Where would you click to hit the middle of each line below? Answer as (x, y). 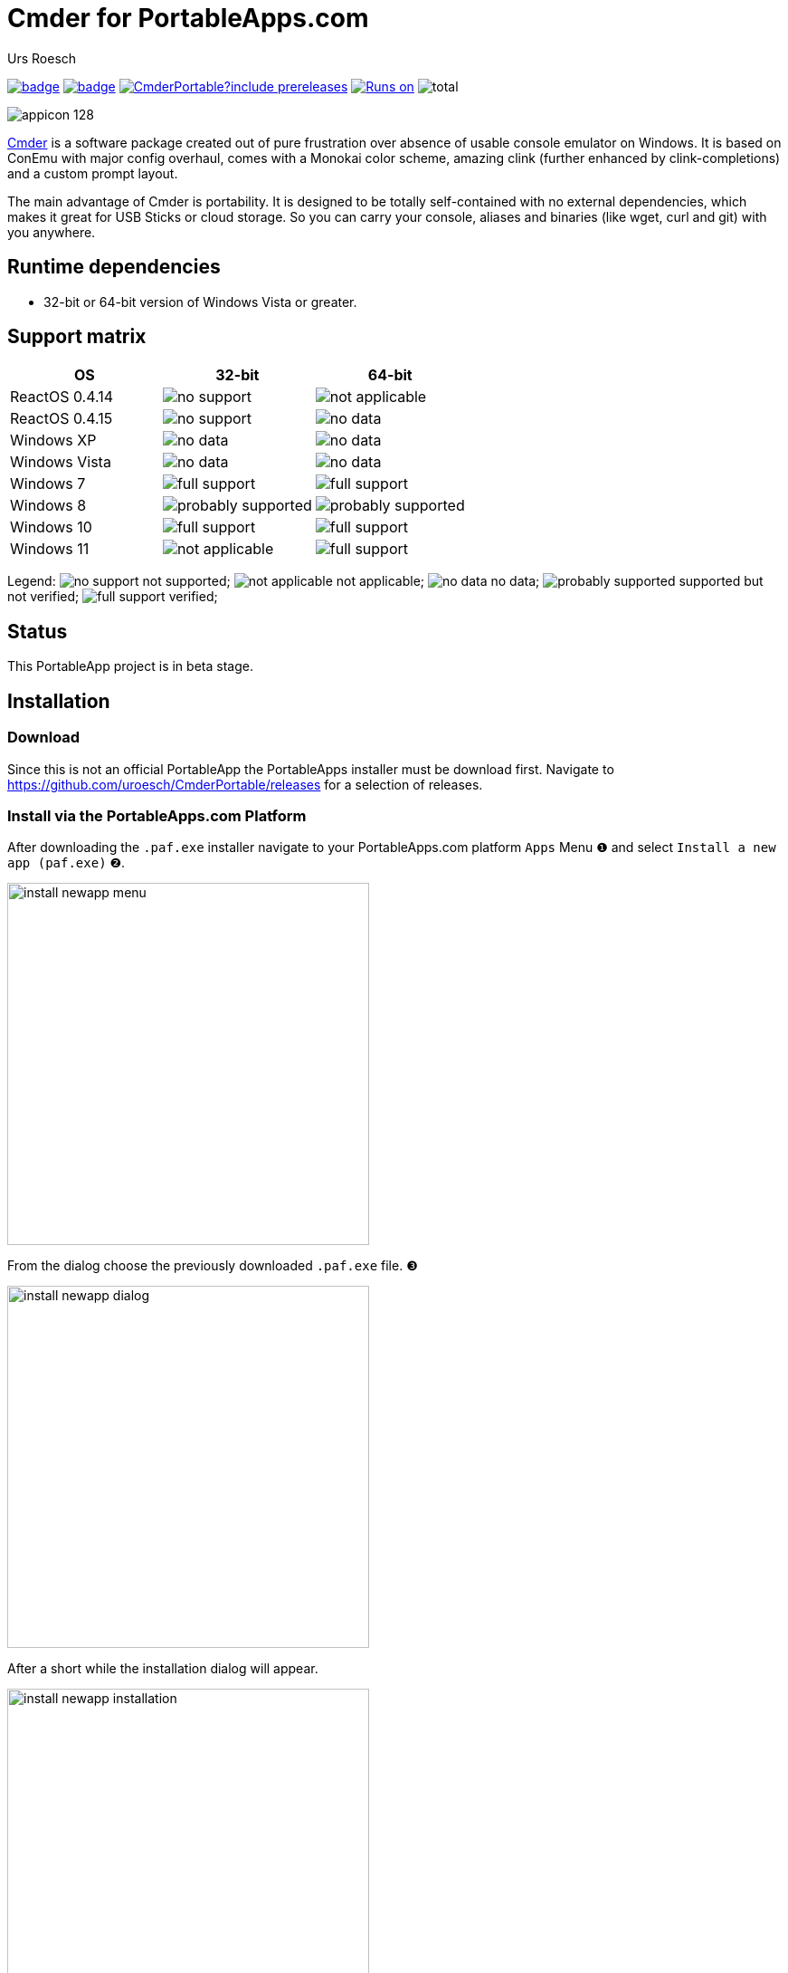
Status (38, 631)
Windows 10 (51, 527)
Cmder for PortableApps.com (188, 18)
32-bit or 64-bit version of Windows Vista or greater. (200, 302)
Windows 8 (48, 506)
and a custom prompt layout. (93, 173)
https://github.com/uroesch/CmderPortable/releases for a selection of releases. (245, 784)
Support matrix (77, 337)
